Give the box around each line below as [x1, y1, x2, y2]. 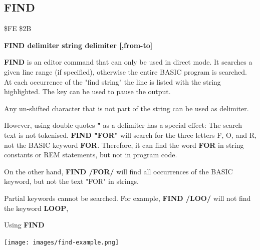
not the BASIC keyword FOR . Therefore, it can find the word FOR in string [4, 139, 244, 150]
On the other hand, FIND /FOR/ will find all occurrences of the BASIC [4, 166, 233, 176]
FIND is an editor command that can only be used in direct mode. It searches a [4, 57, 252, 67]
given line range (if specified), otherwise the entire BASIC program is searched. [4, 66, 247, 77]
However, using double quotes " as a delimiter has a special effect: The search [4, 120, 242, 130]
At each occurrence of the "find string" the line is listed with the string [4, 76, 221, 87]
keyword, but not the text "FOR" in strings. [4, 176, 139, 186]
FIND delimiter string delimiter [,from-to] [4, 40, 153, 50]
